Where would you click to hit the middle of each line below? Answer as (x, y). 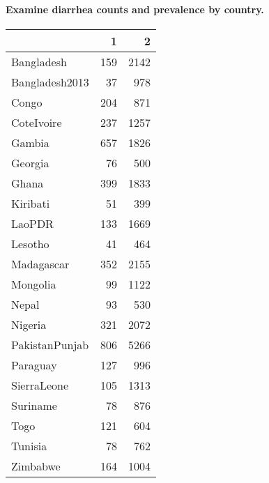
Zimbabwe (36, 466)
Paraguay (34, 365)
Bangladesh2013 (50, 82)
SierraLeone (40, 385)
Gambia (30, 142)
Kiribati (31, 203)
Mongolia (34, 284)
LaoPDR (32, 223)
